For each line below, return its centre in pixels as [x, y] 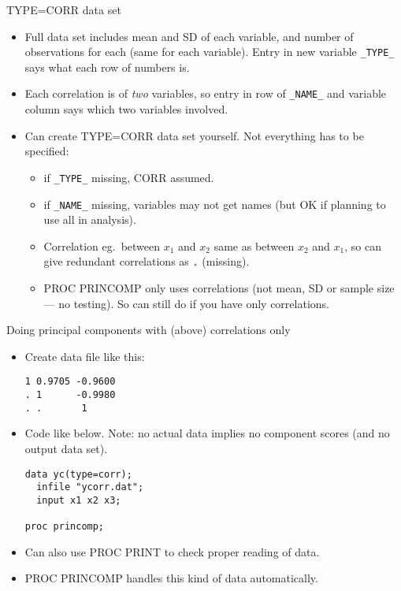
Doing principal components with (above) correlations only [149, 330]
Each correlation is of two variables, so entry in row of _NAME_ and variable [206, 93]
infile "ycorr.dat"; [90, 487]
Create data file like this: [85, 356]
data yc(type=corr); [78, 474]
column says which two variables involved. [126, 109]
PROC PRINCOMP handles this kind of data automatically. [171, 578]
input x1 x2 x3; [79, 500]
